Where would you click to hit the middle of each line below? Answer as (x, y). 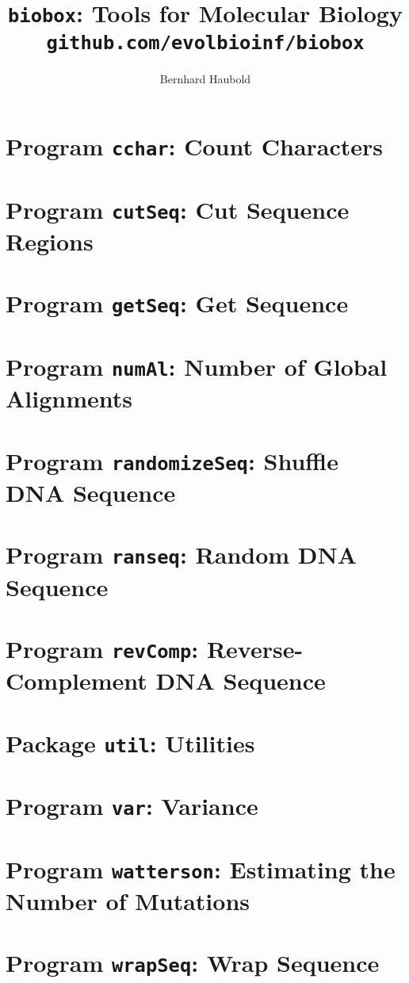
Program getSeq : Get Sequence (177, 303)
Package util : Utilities (130, 742)
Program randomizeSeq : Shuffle (172, 460)
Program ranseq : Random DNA (182, 555)
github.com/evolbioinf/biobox (205, 42)
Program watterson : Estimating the (201, 868)
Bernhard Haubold (205, 78)
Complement (76, 681)
